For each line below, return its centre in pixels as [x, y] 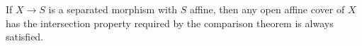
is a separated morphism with [113, 9]
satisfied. [25, 37]
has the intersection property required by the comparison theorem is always [170, 23]
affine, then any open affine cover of [267, 9]
